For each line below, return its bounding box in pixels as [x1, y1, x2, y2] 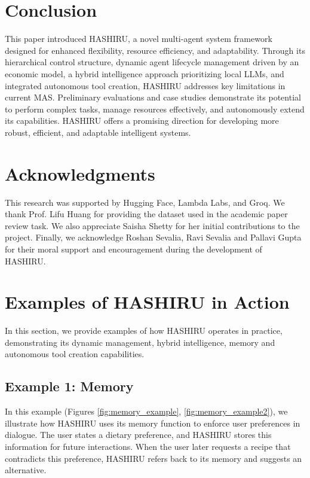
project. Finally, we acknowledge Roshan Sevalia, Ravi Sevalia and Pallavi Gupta [5, 231, 302, 243]
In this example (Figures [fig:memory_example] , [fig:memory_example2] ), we [5, 405, 288, 418]
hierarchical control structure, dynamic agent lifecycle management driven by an [5, 56, 299, 68]
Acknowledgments [5, 161, 155, 185]
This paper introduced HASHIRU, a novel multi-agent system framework [5, 32, 272, 45]
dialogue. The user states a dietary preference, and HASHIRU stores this [5, 428, 272, 441]
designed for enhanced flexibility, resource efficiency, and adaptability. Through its [5, 44, 305, 56]
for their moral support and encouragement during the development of [5, 242, 262, 255]
